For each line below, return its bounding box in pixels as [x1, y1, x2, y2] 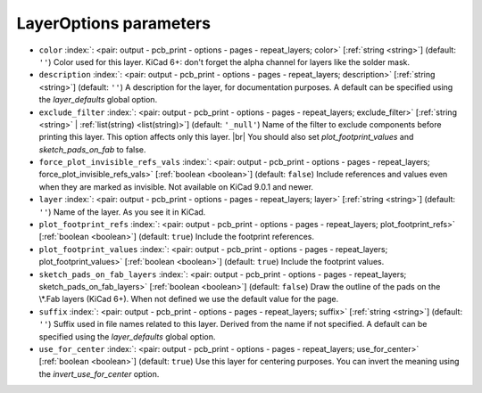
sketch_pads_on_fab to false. [38, 143, 146, 155]
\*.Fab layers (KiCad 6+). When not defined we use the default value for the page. [38, 294, 339, 305]
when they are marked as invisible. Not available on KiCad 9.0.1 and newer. [38, 181, 314, 192]
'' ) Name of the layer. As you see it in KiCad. [38, 206, 206, 217]
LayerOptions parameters [16, 13, 212, 33]
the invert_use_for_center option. [38, 368, 160, 379]
